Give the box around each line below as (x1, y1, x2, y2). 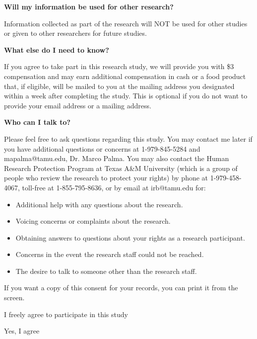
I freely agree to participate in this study (4, 309, 128, 319)
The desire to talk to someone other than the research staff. (15, 265, 197, 276)
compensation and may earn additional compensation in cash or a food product (4, 71, 246, 81)
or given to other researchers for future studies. (4, 28, 147, 38)
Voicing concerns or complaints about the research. (15, 216, 171, 226)
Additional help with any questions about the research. (15, 199, 183, 209)
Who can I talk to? (4, 117, 71, 127)
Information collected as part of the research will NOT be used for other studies (4, 18, 248, 28)
